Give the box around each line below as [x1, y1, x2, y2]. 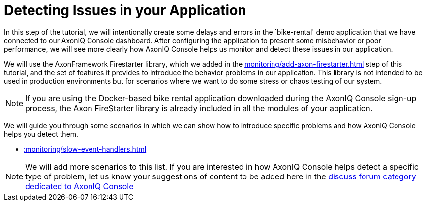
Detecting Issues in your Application [4, 2, 246, 19]
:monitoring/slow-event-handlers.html [24, 145, 147, 153]
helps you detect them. [4, 129, 79, 138]
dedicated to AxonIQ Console [25, 181, 134, 191]
